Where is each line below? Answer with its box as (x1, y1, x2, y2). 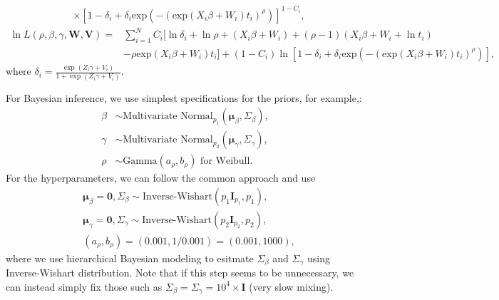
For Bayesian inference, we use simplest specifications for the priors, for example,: (6, 90, 362, 105)
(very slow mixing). (249, 279, 334, 294)
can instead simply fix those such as (6, 279, 163, 294)
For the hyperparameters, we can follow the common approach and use (6, 170, 316, 185)
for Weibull (200, 156, 250, 167)
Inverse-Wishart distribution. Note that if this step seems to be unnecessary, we (6, 265, 354, 280)
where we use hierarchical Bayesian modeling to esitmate (6, 250, 254, 265)
